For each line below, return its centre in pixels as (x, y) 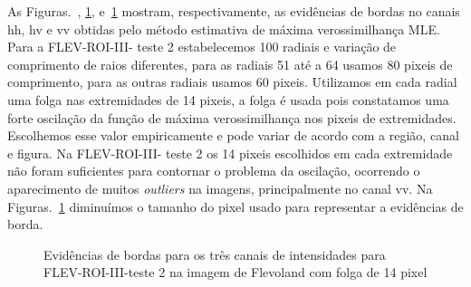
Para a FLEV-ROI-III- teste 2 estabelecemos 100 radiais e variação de (202, 47)
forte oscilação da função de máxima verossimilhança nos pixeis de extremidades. (232, 117)
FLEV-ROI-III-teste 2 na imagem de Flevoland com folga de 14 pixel (235, 272)
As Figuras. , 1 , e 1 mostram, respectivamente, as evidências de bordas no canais (234, 11)
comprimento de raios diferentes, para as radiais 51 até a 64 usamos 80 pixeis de (230, 64)
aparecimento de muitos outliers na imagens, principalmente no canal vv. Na (220, 188)
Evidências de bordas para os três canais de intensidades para (215, 254)
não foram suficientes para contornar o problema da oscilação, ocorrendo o (214, 171)
